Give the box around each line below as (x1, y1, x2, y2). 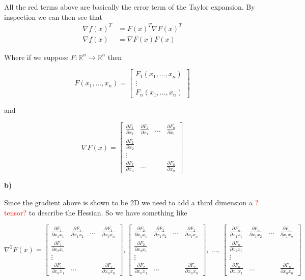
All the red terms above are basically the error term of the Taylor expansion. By (4, 2, 255, 12)
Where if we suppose (4, 51, 69, 62)
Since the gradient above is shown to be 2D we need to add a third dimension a (4, 197, 253, 208)
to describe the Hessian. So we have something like (29, 207, 187, 217)
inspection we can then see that (4, 11, 103, 22)
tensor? (4, 207, 27, 217)
